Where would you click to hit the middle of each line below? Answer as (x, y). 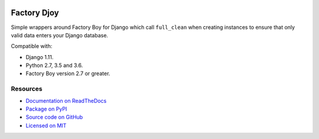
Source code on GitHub (54, 117)
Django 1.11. (40, 57)
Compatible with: (32, 46)
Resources (27, 89)
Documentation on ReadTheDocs (66, 101)
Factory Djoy (35, 13)
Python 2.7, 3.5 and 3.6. (54, 66)
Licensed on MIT (46, 125)
